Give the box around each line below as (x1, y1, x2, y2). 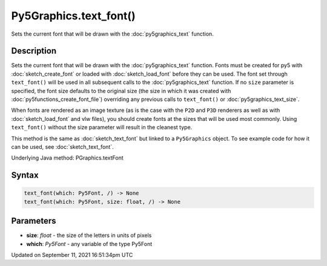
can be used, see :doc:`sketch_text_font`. (11, 143, 114, 151)
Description (11, 46, 57, 56)
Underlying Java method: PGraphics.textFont (11, 154, 124, 161)
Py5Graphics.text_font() (11, 9, 136, 22)
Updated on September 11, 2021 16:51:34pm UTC (11, 251, 133, 259)
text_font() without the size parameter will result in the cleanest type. (11, 124, 193, 131)
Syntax (11, 170, 39, 181)
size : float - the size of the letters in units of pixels (26, 232, 152, 239)
